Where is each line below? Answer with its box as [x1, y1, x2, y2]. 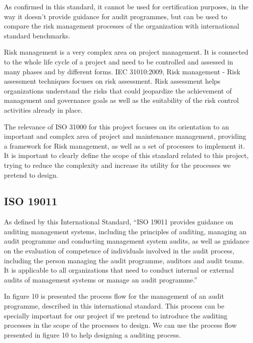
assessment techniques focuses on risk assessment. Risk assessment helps [4, 76, 221, 86]
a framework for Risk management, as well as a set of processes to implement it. [4, 140, 245, 151]
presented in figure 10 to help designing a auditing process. [4, 329, 181, 340]
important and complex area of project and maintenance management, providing [4, 131, 247, 141]
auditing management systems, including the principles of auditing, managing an [4, 226, 247, 236]
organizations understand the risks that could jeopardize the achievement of [4, 85, 232, 95]
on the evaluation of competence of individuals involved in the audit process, [4, 246, 234, 256]
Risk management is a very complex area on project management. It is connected [4, 47, 249, 57]
